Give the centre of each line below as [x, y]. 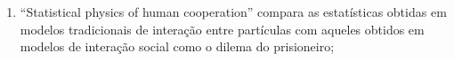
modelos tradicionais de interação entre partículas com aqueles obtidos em [222, 29]
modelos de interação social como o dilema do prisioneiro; [177, 46]
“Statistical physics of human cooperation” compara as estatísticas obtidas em [233, 11]
